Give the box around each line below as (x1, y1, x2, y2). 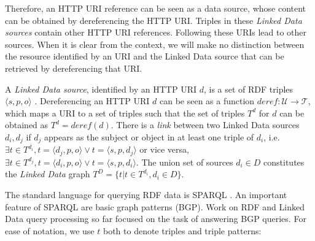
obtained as (5, 118, 49, 131)
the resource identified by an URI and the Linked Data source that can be (5, 50, 284, 63)
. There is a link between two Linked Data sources (111, 118, 300, 131)
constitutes (263, 155, 305, 168)
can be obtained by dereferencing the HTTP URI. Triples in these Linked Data (5, 13, 302, 26)
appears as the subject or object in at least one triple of (44, 130, 254, 143)
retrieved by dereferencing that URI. (5, 61, 142, 74)
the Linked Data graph (5, 167, 90, 180)
